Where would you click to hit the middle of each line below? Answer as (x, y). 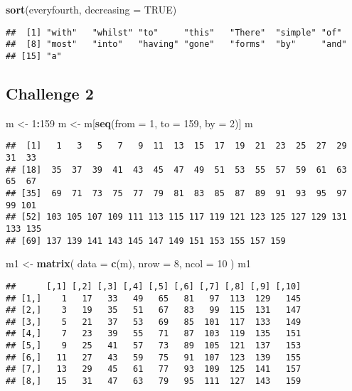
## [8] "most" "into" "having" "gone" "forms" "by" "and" (176, 44)
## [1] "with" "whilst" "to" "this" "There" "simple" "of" (174, 32)
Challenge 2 (50, 93)
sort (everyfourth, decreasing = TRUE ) (91, 9)
